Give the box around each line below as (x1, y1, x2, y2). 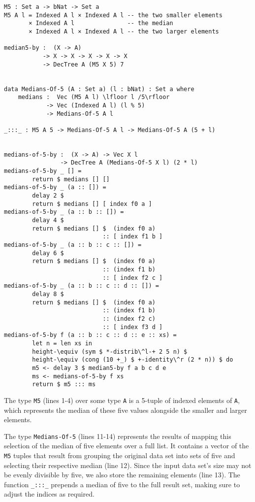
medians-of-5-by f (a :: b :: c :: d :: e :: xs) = (4, 332, 177, 339)
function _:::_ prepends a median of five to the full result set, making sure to (4, 479, 240, 489)
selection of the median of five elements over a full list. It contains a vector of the (4, 440, 249, 451)
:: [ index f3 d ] (102, 323, 163, 331)
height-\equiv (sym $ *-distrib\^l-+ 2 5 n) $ (32, 348, 188, 355)
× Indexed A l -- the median (29, 20, 173, 27)
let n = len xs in (32, 339, 92, 347)
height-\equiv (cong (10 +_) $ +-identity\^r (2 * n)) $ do (32, 356, 233, 364)
